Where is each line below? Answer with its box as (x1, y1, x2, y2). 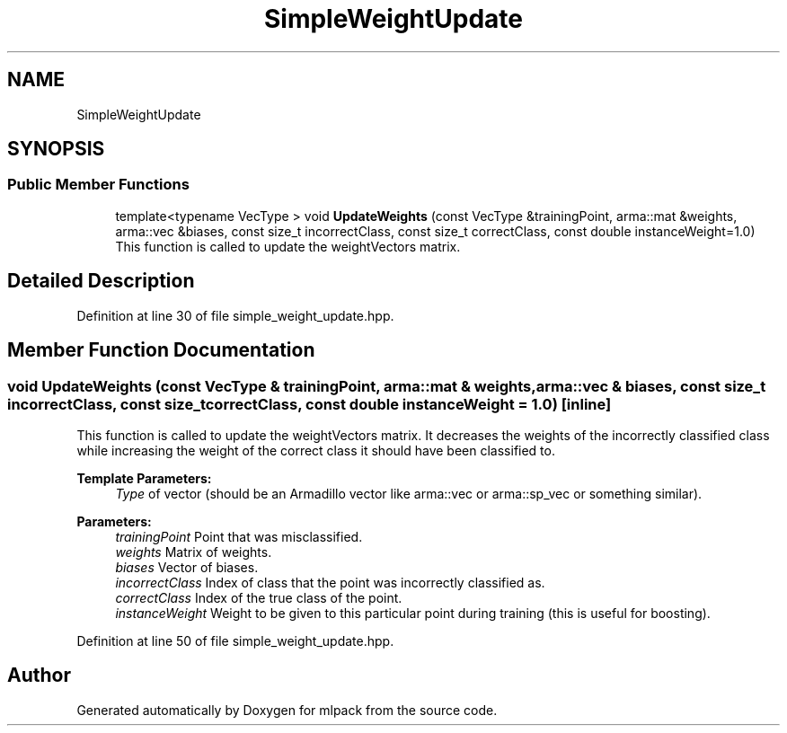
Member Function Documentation (7, 339, 315, 362)
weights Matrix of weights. (115, 543, 272, 560)
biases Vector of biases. (115, 559, 259, 575)
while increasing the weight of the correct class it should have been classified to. (76, 442, 555, 458)
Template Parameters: (76, 470, 212, 486)
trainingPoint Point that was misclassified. (115, 528, 363, 544)
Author (7, 664, 71, 687)
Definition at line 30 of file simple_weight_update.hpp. (76, 307, 394, 323)
